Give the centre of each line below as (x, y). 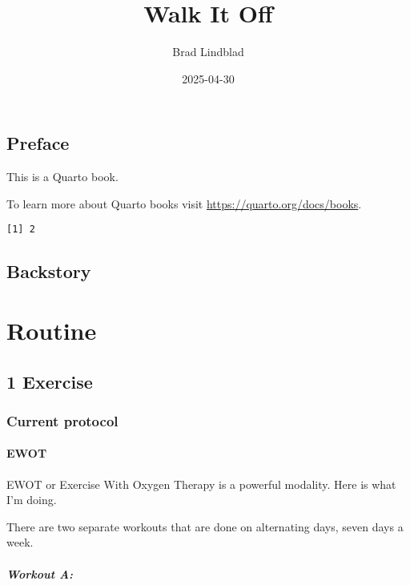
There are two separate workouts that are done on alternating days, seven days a (205, 526)
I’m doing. (32, 500)
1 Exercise (50, 381)
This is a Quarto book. (62, 177)
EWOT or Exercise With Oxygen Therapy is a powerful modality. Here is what (201, 484)
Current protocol (62, 420)
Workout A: (40, 573)
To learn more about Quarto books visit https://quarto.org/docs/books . (184, 203)
